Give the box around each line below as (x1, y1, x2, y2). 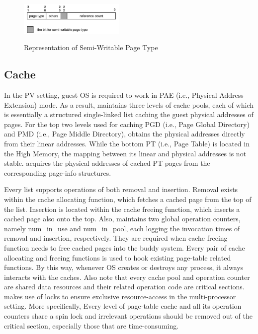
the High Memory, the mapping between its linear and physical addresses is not (4, 148, 247, 158)
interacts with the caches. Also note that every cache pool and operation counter (4, 271, 250, 282)
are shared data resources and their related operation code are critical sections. (4, 281, 245, 292)
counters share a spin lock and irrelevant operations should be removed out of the (4, 311, 253, 321)
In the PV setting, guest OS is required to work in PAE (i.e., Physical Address (4, 90, 244, 100)
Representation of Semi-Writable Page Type (24, 42, 158, 53)
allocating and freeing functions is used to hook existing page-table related (4, 252, 231, 263)
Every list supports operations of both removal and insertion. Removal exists (4, 184, 238, 195)
